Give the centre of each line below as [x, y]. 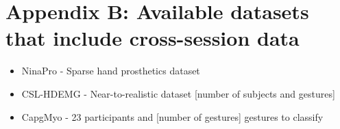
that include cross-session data [153, 38]
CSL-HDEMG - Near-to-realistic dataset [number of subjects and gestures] [178, 93]
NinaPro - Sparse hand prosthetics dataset [111, 71]
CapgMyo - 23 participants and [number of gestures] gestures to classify [172, 116]
